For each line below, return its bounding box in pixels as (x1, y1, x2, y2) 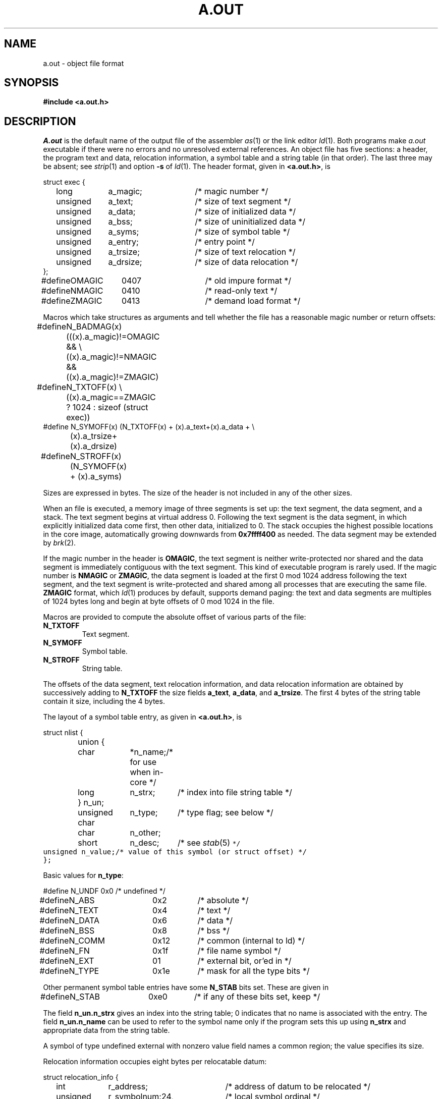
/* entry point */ (195, 237, 255, 247)
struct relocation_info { (43, 1073, 119, 1082)
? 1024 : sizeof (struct (66, 402, 148, 413)
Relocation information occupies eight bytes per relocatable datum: (43, 1057, 267, 1066)
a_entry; (108, 237, 139, 247)
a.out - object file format (43, 59, 124, 68)
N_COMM (69, 936, 105, 946)
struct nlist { (43, 728, 83, 737)
